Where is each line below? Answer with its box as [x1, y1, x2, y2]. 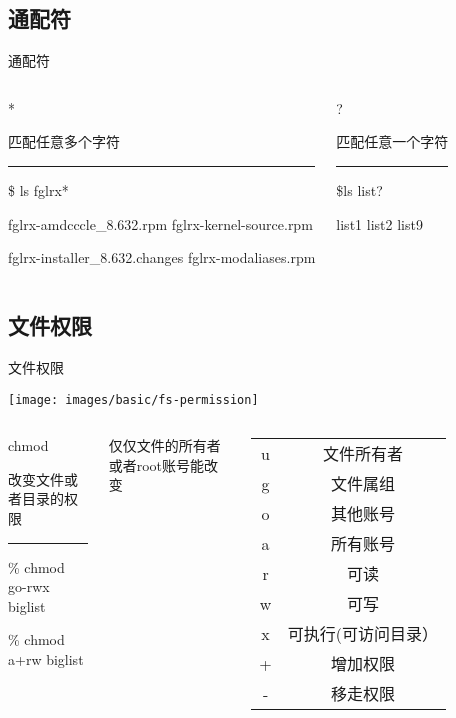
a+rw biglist [8, 648, 84, 669]
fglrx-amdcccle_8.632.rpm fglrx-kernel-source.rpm [8, 213, 313, 234]
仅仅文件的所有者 [108, 435, 221, 456]
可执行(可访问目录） [287, 622, 439, 646]
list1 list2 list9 [336, 213, 423, 234]
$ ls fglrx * [8, 179, 69, 200]
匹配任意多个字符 [8, 131, 120, 152]
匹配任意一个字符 [336, 131, 449, 152]
